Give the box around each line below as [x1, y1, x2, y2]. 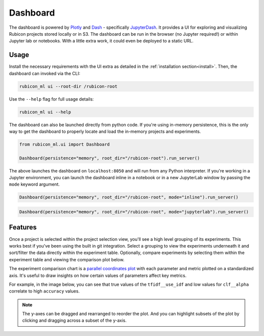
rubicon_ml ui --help [19, 109, 71, 115]
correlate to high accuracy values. [9, 288, 80, 294]
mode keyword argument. [9, 181, 60, 188]
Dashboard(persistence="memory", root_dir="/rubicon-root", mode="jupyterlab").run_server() [19, 209, 249, 215]
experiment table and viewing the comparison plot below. [9, 256, 125, 262]
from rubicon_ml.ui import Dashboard [19, 142, 110, 147]
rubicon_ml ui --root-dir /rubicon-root [19, 84, 117, 89]
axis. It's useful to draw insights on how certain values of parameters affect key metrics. [9, 273, 187, 278]
